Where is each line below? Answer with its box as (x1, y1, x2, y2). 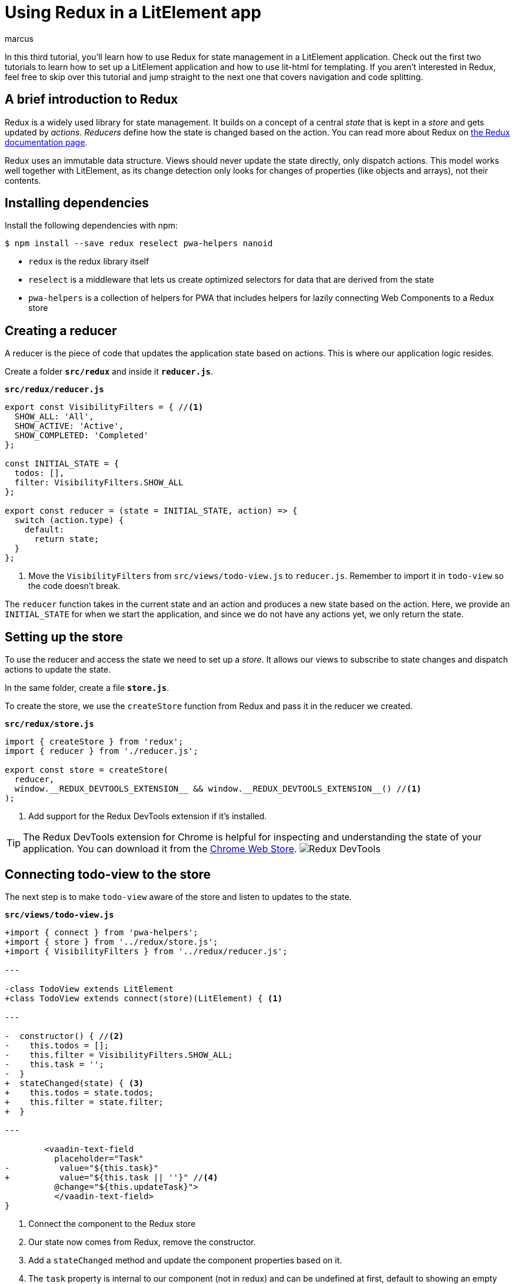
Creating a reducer (5, 323, 117, 338)
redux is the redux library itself (28, 256, 149, 267)
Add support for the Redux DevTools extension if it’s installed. (28, 811, 267, 822)
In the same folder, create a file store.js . (5, 683, 170, 693)
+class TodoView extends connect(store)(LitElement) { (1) (5, 993, 283, 1003)
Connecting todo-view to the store (5, 866, 211, 882)
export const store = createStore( (5, 765, 169, 775)
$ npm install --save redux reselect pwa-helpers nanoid (5, 239, 273, 249)
